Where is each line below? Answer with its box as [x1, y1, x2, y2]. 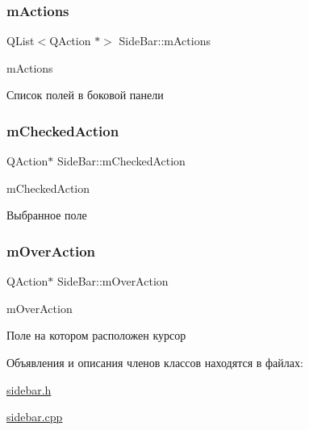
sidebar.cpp [6, 408, 63, 425]
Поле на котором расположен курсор [6, 327, 186, 344]
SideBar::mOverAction [57, 273, 169, 290]
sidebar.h [6, 381, 52, 398]
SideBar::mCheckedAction [57, 152, 186, 169]
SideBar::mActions [119, 32, 211, 49]
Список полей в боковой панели [6, 86, 164, 103]
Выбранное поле [6, 207, 87, 223]
